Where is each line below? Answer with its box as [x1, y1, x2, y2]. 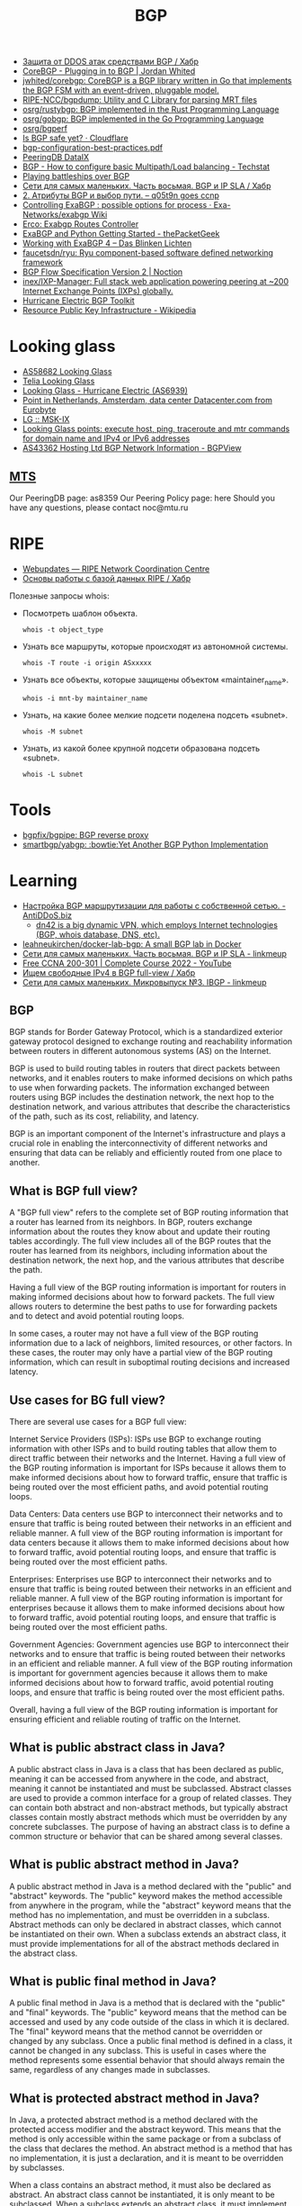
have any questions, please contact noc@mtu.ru [9, 501, 189, 513]
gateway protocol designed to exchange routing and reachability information [9, 1036, 293, 1047]
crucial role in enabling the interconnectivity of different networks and [9, 1138, 268, 1148]
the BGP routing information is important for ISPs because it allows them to [9, 1462, 287, 1472]
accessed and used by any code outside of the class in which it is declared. [9, 2017, 289, 2028]
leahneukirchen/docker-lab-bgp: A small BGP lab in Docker [22, 938, 242, 950]
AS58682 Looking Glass [22, 366, 112, 377]
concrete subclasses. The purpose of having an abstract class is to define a [9, 1821, 290, 1832]
